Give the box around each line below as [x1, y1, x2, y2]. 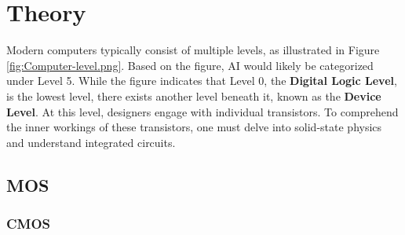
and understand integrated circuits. [6, 134, 176, 150]
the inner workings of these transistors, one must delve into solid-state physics [6, 119, 382, 135]
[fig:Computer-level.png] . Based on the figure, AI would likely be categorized [6, 57, 374, 73]
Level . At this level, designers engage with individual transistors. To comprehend [6, 103, 399, 119]
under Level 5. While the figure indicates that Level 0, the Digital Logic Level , [6, 72, 397, 89]
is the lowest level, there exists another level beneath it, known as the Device [6, 87, 381, 104]
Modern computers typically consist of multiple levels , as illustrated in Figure [6, 42, 380, 58]
